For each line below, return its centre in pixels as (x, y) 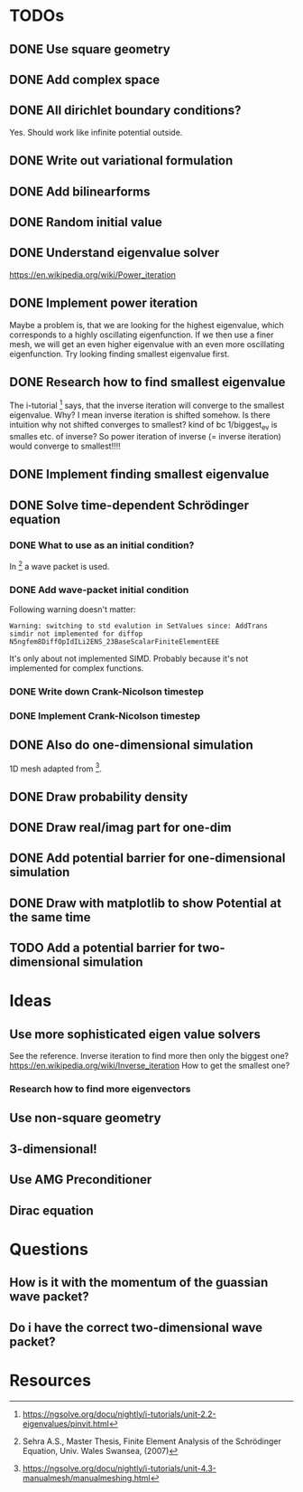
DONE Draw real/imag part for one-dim (120, 827)
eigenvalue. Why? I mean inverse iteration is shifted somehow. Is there (140, 415)
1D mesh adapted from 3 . (55, 768)
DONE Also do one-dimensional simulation (132, 746)
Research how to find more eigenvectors (100, 1089)
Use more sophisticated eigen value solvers (135, 1034)
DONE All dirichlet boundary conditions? (125, 111)
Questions (49, 1249)
